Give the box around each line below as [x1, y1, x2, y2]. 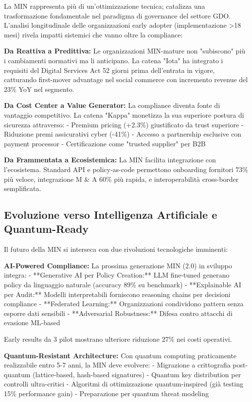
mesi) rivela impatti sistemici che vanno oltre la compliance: [4, 29, 183, 39]
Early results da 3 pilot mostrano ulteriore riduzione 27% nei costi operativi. [4, 334, 232, 344]
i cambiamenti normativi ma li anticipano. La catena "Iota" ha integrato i [4, 55, 223, 65]
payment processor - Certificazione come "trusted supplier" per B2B [4, 138, 206, 148]
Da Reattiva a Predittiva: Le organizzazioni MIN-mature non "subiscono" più [4, 46, 246, 56]
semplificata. [4, 183, 41, 193]
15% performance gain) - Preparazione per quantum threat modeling [4, 388, 209, 398]
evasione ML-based [4, 317, 60, 328]
